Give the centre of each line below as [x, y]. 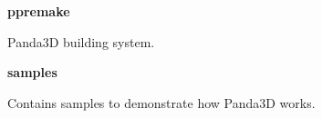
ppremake [39, 11]
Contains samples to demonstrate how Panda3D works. [161, 102]
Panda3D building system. [81, 41]
